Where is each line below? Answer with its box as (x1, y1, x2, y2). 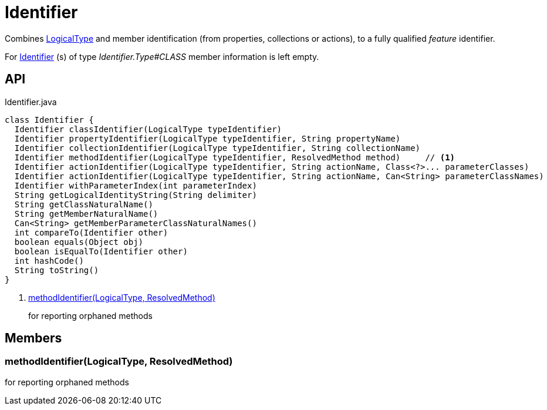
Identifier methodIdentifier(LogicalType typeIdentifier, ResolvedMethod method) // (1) (14, 152, 455, 162)
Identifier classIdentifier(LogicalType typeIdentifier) (14, 124, 282, 134)
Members (5, 331, 62, 346)
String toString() (14, 265, 99, 275)
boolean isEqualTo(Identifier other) (14, 246, 188, 256)
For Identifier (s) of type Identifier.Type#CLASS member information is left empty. (5, 51, 319, 62)
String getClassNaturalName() (14, 199, 153, 209)
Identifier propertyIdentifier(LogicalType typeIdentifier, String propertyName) (14, 133, 401, 143)
